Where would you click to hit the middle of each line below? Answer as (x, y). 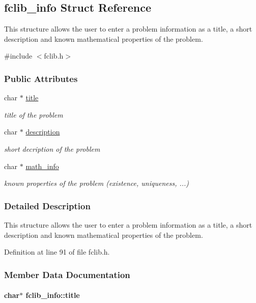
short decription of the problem (52, 148)
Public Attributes (41, 78)
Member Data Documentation (67, 274)
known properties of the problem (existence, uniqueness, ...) (97, 183)
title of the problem (34, 114)
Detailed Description (47, 205)
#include (18, 56)
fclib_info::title (53, 295)
